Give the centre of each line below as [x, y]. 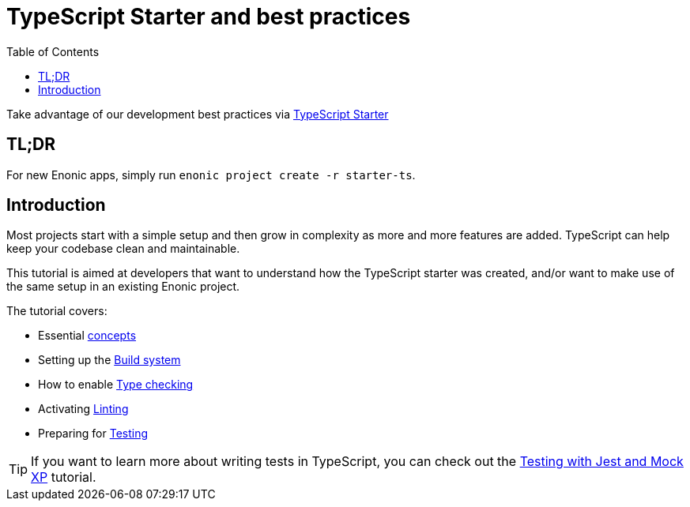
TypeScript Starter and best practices [209, 17]
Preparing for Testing [93, 434]
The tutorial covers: [57, 311]
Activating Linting [83, 409]
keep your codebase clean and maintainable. [123, 249]
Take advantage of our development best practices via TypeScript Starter [198, 114]
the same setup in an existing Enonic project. [123, 287]
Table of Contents [53, 51]
